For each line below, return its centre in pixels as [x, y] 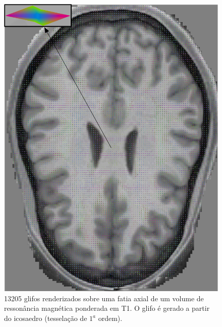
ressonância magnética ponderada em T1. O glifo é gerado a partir [107, 308]
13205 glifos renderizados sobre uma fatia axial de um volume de [104, 298]
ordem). [110, 318]
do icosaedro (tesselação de [46, 318]
